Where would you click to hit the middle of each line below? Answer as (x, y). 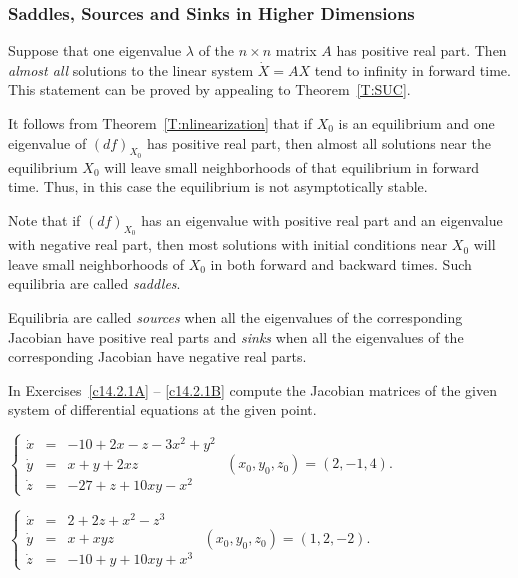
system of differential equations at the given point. (162, 409)
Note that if (44, 219)
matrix (296, 50)
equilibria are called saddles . (94, 283)
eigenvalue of (47, 142)
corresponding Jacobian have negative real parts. (157, 356)
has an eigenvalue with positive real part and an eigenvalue (322, 219)
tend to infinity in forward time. (412, 69)
